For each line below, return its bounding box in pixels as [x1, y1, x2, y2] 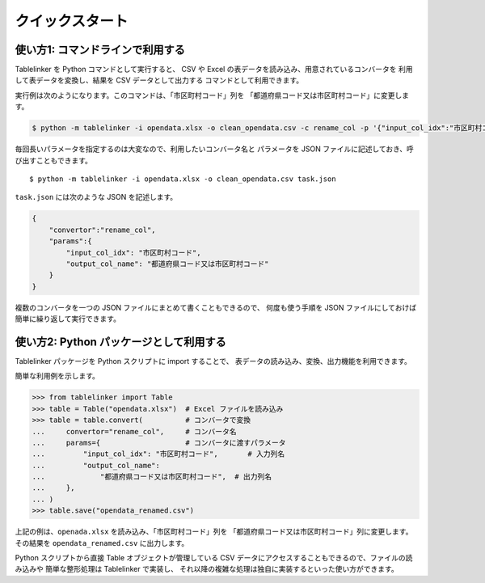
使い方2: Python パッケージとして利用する [15, 335, 226, 349]
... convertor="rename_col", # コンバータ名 [32, 427, 237, 436]
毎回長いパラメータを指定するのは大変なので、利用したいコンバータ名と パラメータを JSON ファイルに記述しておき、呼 [15, 144, 414, 154]
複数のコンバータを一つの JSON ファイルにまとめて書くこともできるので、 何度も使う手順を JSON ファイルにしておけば [15, 302, 416, 312]
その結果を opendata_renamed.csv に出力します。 [15, 538, 189, 547]
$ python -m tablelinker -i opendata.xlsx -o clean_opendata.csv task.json [29, 174, 336, 184]
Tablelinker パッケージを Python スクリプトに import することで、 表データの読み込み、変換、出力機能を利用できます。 [15, 356, 412, 365]
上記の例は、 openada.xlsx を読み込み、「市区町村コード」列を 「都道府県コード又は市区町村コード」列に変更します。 [15, 526, 413, 537]
